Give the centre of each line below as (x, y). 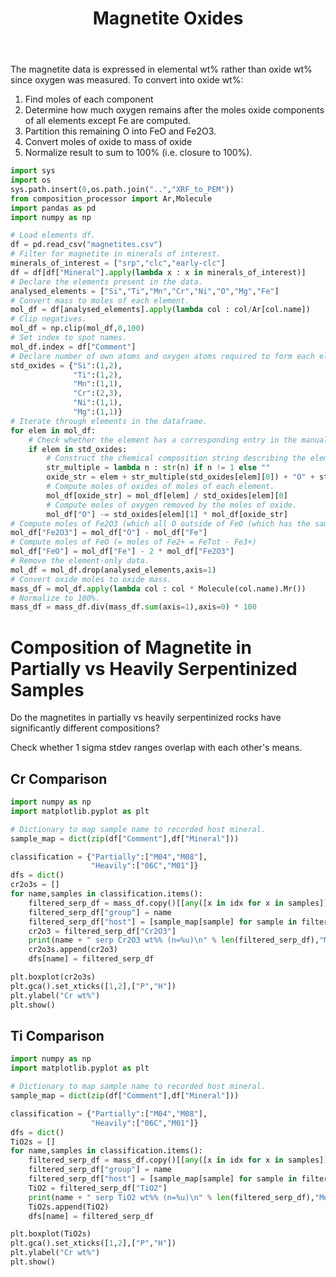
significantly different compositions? (85, 728)
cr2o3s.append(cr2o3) (73, 950)
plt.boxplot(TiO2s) (51, 1234)
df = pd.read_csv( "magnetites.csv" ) (86, 245)
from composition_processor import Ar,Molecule (111, 198)
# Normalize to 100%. (55, 598)
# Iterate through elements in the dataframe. (109, 421)
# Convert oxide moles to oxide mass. (91, 579)
